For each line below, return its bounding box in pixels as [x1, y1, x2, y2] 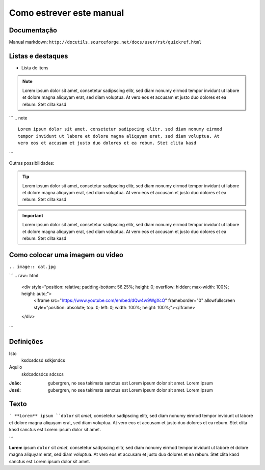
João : [9, 380, 22, 386]
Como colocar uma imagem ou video [9, 251, 124, 259]
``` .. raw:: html [9, 273, 39, 279]
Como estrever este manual [9, 7, 124, 18]
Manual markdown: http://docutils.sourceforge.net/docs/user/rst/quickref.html [9, 39, 202, 45]
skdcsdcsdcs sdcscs [21, 371, 64, 377]
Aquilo [9, 364, 22, 370]
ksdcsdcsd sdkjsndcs [21, 357, 66, 363]
